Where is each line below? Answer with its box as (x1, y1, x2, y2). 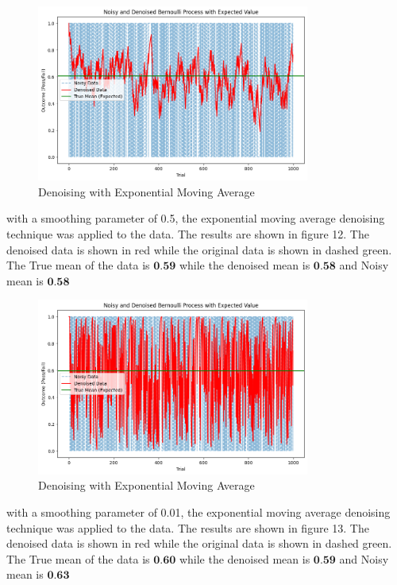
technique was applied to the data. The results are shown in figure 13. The (6, 519, 369, 536)
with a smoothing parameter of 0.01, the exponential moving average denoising (6, 503, 391, 520)
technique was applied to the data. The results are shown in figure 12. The (6, 226, 369, 242)
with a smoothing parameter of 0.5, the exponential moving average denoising (6, 210, 385, 227)
